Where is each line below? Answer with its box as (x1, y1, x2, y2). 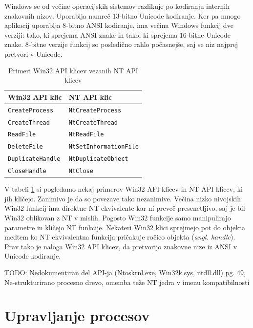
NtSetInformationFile (68, 143, 139, 151)
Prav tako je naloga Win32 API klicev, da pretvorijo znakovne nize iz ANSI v (4, 241, 237, 251)
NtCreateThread (68, 119, 118, 126)
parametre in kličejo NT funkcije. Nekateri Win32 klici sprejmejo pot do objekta (4, 222, 245, 232)
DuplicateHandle (8, 155, 61, 163)
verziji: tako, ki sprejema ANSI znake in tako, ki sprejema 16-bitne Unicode (4, 29, 231, 40)
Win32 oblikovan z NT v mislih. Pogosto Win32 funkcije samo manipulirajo (4, 213, 231, 223)
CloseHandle (8, 168, 46, 175)
